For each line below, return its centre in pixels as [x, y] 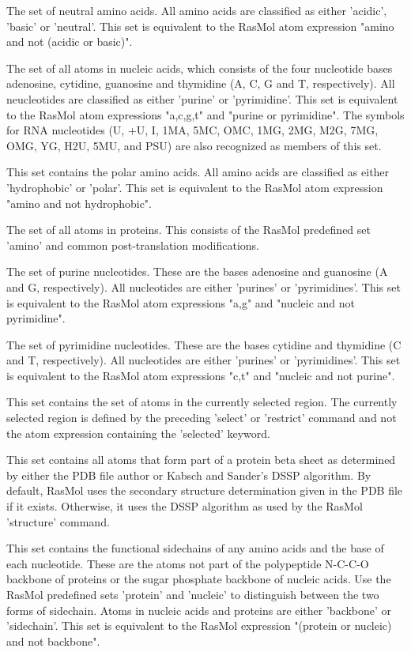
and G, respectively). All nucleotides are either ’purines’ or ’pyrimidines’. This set [204, 286]
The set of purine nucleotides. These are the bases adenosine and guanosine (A [197, 271]
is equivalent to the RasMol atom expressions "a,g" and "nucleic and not [181, 302]
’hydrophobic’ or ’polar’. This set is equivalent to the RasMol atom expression [195, 187]
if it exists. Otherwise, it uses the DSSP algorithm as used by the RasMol [185, 506]
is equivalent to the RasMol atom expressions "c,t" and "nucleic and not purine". [201, 375]
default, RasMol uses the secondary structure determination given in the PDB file [205, 490]
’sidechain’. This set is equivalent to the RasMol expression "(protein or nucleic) [199, 626]
